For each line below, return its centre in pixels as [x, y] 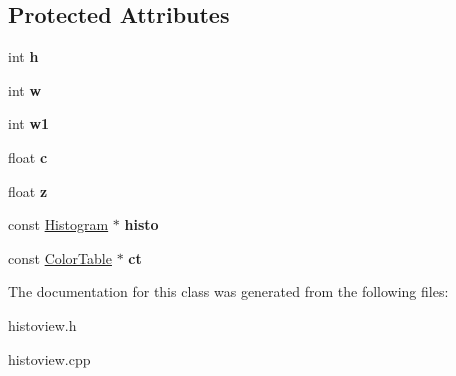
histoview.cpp [49, 358]
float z [28, 190]
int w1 [29, 123]
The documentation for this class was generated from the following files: [228, 291]
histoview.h [42, 324]
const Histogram [58, 224]
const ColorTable [60, 257]
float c [28, 156]
